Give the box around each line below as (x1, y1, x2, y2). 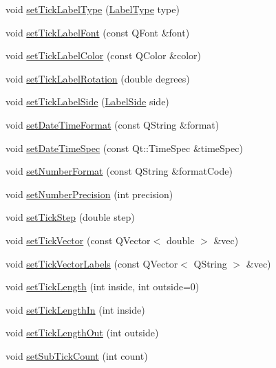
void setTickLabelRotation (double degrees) (6, 71, 190, 85)
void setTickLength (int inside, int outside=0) (6, 279, 200, 294)
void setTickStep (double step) (6, 210, 135, 224)
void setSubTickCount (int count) (6, 348, 148, 362)
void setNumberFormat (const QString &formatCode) (6, 164, 233, 178)
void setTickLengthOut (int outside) (6, 325, 159, 340)
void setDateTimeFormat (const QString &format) (6, 117, 220, 131)
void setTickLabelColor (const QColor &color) (6, 48, 201, 63)
